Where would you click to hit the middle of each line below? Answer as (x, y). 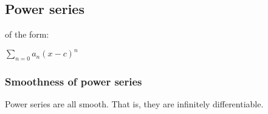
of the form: (27, 34)
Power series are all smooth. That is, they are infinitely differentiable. (134, 104)
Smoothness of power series (74, 82)
